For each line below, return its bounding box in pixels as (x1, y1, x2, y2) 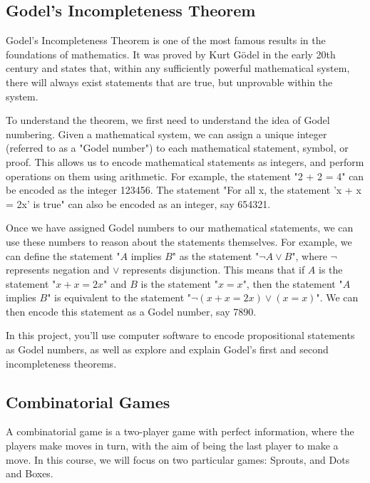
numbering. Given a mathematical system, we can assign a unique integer (6, 126, 327, 141)
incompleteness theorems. (6, 355, 117, 370)
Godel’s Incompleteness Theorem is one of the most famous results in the (6, 33, 326, 48)
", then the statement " (242, 276, 343, 291)
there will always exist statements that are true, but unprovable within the (6, 74, 333, 89)
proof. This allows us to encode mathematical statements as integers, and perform (6, 154, 364, 169)
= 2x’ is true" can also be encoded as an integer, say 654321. (6, 196, 271, 211)
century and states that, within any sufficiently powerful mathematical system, (6, 61, 350, 76)
